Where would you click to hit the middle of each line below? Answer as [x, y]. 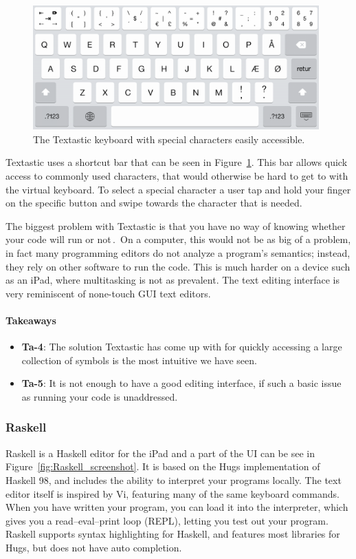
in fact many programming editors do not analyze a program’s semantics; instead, [178, 253]
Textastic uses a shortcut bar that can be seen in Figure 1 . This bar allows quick [177, 162]
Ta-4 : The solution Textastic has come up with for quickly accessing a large [182, 347]
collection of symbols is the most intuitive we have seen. [139, 360]
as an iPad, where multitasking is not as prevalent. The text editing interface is [173, 280]
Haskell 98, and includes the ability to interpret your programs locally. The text [174, 479]
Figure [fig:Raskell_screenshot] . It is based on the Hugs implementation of [163, 466]
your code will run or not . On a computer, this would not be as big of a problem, [178, 239]
